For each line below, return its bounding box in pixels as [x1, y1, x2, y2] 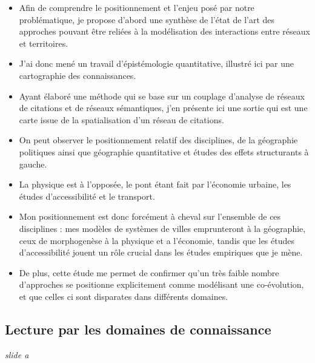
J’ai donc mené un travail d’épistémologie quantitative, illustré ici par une [19, 57, 294, 70]
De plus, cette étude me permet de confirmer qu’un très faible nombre [19, 266, 279, 279]
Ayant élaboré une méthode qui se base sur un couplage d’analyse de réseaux [19, 89, 305, 102]
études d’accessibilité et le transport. [19, 189, 155, 202]
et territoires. [19, 36, 68, 49]
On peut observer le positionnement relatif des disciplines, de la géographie [19, 134, 298, 146]
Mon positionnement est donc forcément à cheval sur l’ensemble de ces [19, 210, 281, 223]
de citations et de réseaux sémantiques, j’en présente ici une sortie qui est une [19, 101, 308, 114]
